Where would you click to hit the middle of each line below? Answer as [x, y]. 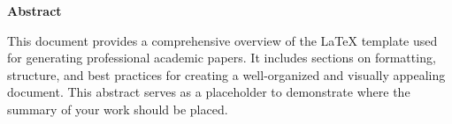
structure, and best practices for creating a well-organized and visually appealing [226, 74]
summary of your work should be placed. [118, 109]
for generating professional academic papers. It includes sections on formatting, [222, 58]
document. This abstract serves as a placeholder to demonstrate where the [209, 92]
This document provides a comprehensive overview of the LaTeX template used [222, 40]
